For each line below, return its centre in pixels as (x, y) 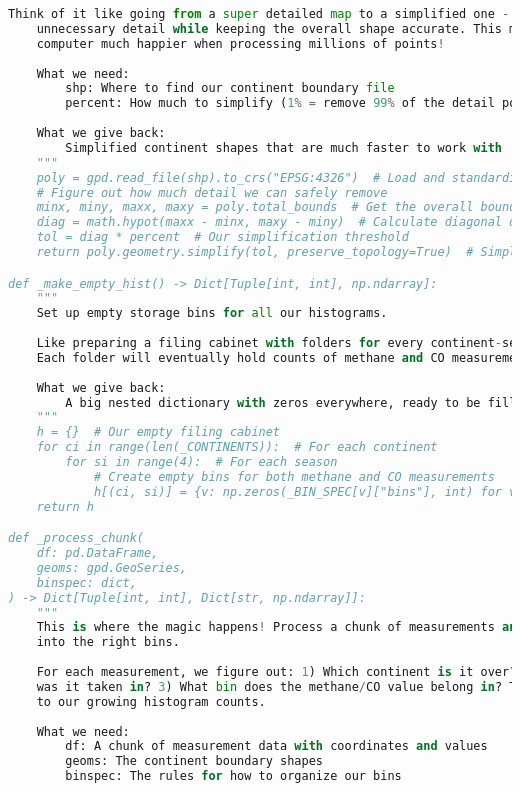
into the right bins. (108, 642)
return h (65, 506)
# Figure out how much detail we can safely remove (212, 192)
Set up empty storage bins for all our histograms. (212, 313)
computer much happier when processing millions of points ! (240, 43)
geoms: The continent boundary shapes (194, 761)
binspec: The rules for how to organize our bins (233, 776)
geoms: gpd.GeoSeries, (111, 567)
